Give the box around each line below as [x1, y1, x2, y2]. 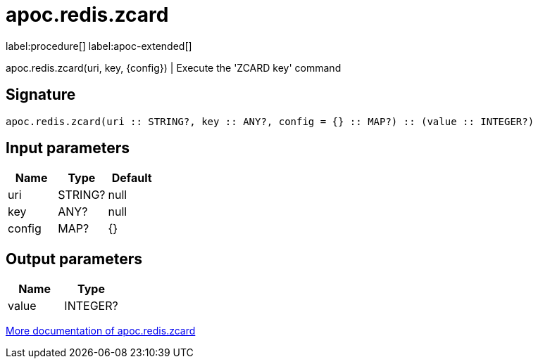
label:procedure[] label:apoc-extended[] [6, 39, 192, 52]
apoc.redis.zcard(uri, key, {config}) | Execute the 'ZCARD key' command [6, 61, 342, 74]
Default [111, 171, 152, 186]
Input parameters [6, 139, 130, 157]
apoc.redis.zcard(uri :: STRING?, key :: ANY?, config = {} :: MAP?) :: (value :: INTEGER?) [6, 115, 534, 127]
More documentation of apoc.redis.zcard [6, 325, 196, 337]
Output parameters [6, 249, 142, 268]
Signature [6, 86, 76, 104]
